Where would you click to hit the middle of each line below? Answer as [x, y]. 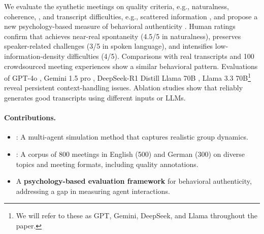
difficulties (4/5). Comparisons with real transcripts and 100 [161, 56]
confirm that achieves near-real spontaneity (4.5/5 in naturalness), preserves [123, 36]
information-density [35, 56]
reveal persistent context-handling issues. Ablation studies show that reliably [124, 88]
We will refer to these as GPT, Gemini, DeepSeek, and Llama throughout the [137, 215]
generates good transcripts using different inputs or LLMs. [95, 97]
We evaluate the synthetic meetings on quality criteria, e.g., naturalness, [117, 6]
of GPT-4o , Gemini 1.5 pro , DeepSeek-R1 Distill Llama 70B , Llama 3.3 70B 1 [128, 77]
